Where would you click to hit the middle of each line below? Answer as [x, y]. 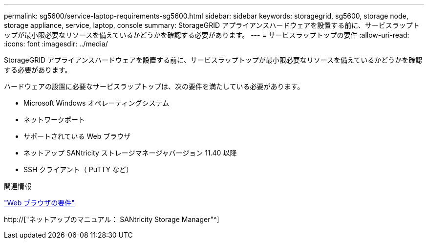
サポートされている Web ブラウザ [77, 136]
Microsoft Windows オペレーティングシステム [96, 103]
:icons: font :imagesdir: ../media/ [56, 44]
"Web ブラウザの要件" [39, 203]
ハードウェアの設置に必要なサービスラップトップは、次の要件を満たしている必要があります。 [154, 86]
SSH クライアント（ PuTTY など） [78, 169]
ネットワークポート [54, 120]
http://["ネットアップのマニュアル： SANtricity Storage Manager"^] [112, 219]
